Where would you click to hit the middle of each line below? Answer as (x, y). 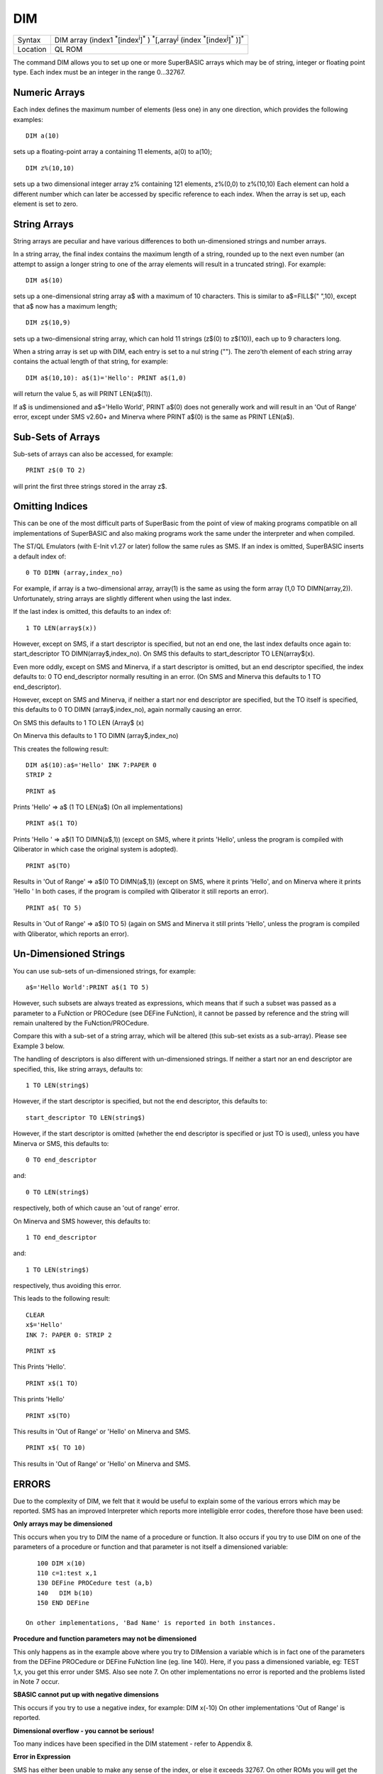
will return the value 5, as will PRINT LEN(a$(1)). (83, 394)
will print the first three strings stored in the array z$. (90, 486)
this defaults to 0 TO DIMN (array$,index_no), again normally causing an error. (128, 710)
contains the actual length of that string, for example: (90, 361)
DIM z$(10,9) (48, 323)
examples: (28, 119)
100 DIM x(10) (61, 1563)
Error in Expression (42, 1757)
